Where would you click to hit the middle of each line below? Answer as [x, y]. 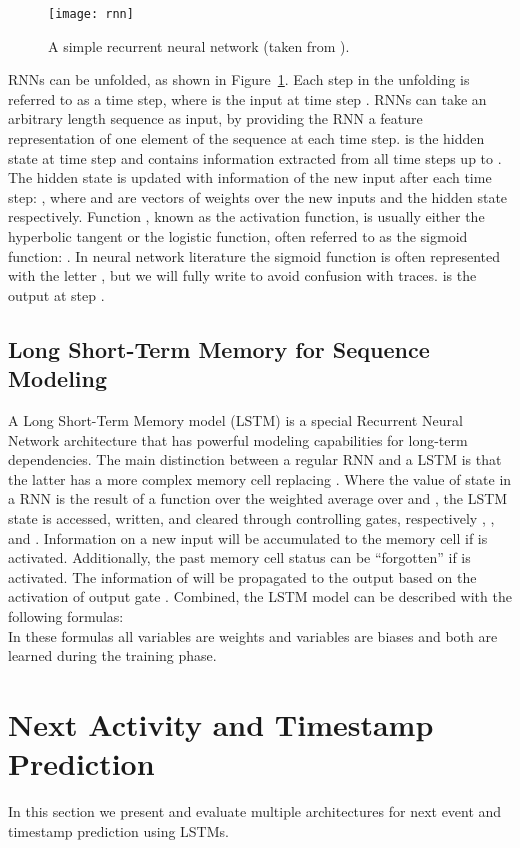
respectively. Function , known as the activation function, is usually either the [246, 216]
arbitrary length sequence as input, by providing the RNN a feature [215, 118]
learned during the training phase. [112, 655]
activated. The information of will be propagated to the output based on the [242, 576]
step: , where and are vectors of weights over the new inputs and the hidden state [258, 196]
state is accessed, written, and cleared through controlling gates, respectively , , [251, 517]
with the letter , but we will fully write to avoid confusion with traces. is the [242, 275]
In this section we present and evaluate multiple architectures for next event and [255, 811]
